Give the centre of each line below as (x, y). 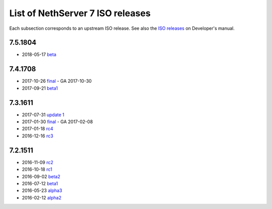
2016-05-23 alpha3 (42, 191)
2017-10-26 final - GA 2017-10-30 (57, 81)
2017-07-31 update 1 (43, 115)
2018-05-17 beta (39, 55)
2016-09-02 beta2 (41, 176)
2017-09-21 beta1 (40, 88)
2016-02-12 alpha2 (42, 197)
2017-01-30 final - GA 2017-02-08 (57, 122)
